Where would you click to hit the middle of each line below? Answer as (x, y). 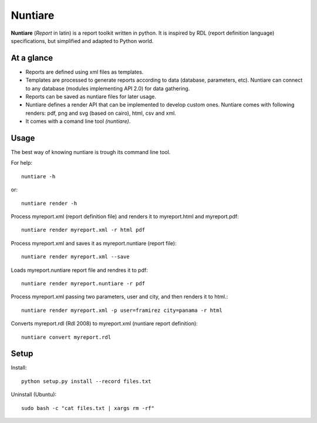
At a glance (32, 58)
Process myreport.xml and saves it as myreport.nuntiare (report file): (94, 243)
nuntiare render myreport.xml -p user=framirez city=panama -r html (122, 310)
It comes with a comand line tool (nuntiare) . (78, 121)
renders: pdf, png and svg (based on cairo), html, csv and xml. (101, 113)
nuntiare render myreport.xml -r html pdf (83, 230)
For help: (21, 163)
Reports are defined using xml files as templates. (85, 72)
